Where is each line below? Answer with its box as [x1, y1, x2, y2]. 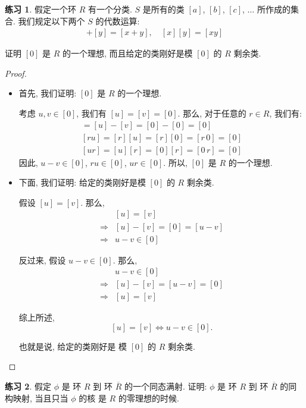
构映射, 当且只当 [5, 391, 68, 404]
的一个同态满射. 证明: [124, 380, 207, 393]
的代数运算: [95, 14, 140, 27]
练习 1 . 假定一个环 [5, 3, 76, 15]
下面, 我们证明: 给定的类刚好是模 [18, 176, 146, 189]
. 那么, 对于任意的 [177, 107, 246, 119]
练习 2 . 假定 [5, 380, 51, 393]
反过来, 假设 [18, 253, 66, 266]
